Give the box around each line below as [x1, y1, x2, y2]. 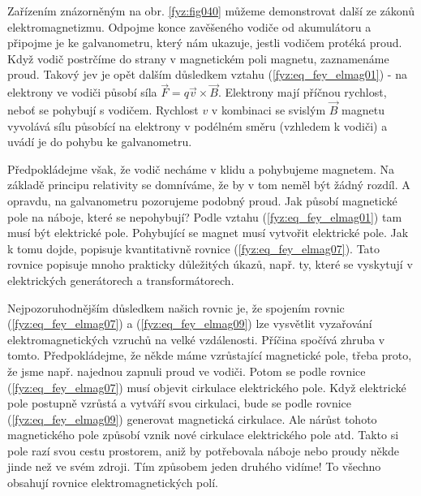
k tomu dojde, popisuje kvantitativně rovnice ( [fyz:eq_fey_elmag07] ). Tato [7, 239, 380, 257]
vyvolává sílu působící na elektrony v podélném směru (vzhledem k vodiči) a [7, 117, 388, 134]
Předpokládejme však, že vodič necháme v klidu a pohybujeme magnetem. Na [7, 160, 395, 177]
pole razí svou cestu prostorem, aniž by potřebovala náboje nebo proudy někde [7, 442, 400, 459]
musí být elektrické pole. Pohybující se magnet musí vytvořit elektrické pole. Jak [7, 224, 409, 241]
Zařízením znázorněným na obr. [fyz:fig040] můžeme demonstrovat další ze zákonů [7, 2, 415, 19]
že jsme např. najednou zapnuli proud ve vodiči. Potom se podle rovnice [7, 362, 366, 379]
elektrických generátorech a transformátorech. [7, 271, 234, 288]
